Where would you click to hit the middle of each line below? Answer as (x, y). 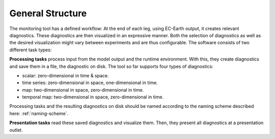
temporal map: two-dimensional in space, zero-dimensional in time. (93, 97)
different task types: (31, 50)
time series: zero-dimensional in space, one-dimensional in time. (90, 83)
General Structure (48, 13)
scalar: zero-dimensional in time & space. (65, 75)
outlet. (16, 130)
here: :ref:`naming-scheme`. (39, 113)
